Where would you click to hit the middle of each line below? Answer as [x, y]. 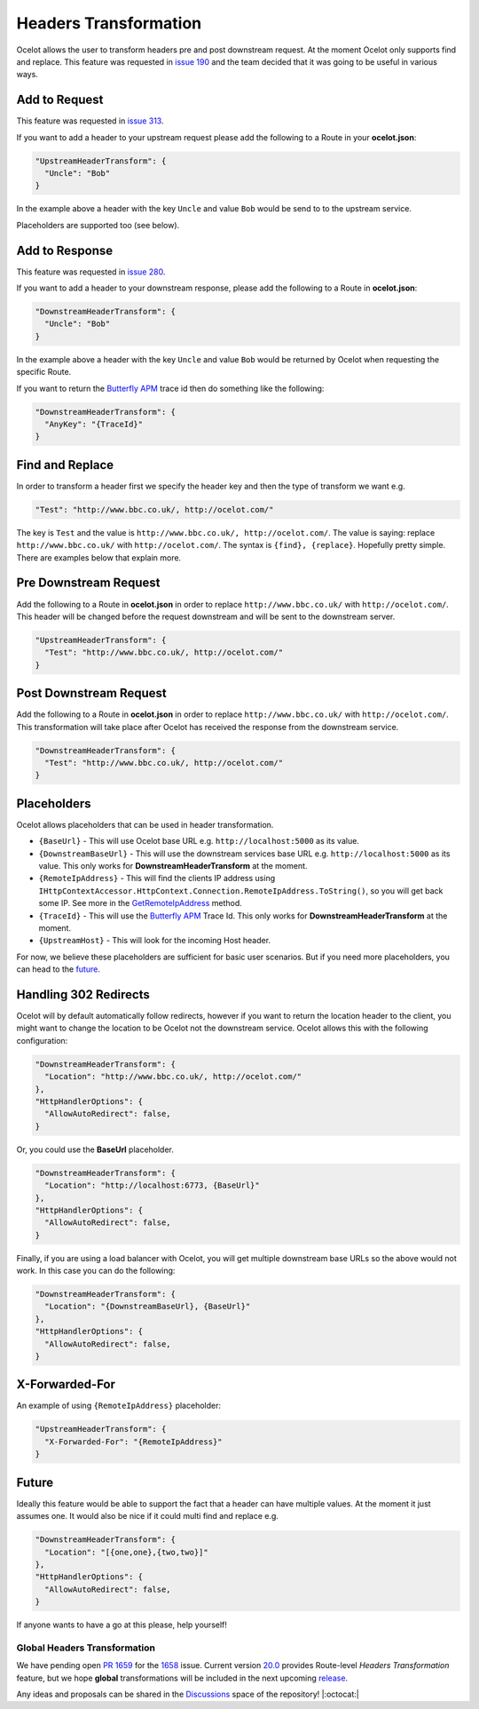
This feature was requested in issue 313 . [90, 121]
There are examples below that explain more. [99, 557]
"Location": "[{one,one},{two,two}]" [126, 1552]
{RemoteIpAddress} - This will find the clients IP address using [157, 878]
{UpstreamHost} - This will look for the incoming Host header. [154, 941]
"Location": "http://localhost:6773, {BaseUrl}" [153, 1185]
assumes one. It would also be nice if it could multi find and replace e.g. [148, 1516]
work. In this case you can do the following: [96, 1271]
